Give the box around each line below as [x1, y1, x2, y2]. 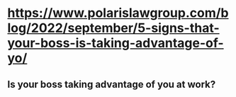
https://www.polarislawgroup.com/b [7, 5, 229, 21]
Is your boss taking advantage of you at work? [7, 78, 216, 90]
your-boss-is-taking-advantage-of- [7, 35, 225, 51]
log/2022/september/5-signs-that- [7, 20, 220, 36]
